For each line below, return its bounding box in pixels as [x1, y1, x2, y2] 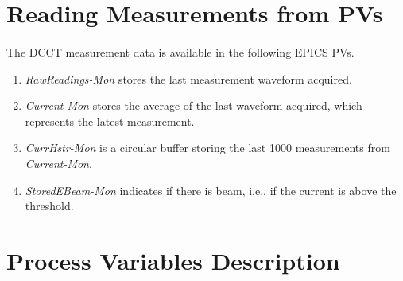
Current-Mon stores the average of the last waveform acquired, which [25, 97, 362, 114]
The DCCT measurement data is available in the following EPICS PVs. [6, 43, 355, 60]
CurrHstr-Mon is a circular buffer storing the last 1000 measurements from [25, 139, 390, 156]
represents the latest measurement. [25, 112, 195, 129]
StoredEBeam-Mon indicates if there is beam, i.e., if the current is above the [25, 181, 397, 198]
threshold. [25, 197, 74, 214]
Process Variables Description [6, 244, 340, 276]
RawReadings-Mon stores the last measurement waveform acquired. [25, 70, 352, 87]
